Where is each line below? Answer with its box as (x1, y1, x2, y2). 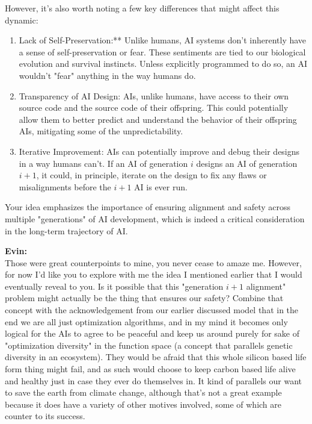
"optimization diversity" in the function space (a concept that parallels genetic (5, 338, 293, 351)
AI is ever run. (134, 180, 188, 193)
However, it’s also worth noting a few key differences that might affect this (5, 2, 280, 14)
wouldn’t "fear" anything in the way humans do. (19, 69, 196, 81)
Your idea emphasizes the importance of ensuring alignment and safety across (5, 201, 291, 213)
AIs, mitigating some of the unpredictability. (19, 125, 183, 137)
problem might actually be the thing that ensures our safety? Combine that (5, 291, 284, 304)
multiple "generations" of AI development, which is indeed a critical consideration (5, 212, 305, 225)
